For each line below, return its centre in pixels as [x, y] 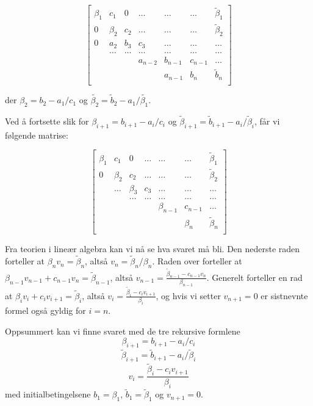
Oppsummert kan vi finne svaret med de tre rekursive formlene [123, 331]
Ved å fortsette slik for [47, 121]
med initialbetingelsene [48, 394]
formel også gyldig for [45, 310]
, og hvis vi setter [188, 295]
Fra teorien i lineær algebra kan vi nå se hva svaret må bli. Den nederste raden [153, 249]
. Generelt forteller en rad [254, 277]
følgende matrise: [37, 135]
